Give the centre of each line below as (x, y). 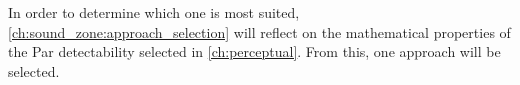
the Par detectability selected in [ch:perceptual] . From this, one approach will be (254, 51)
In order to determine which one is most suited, (154, 12)
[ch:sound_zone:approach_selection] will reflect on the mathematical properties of (259, 31)
